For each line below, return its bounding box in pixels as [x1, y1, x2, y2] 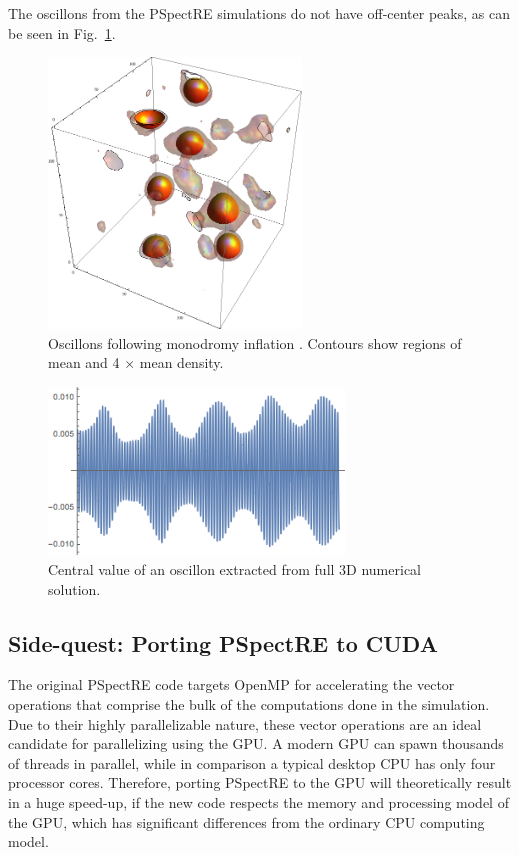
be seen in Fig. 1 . [8, 22, 116, 43]
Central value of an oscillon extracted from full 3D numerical [48, 558, 421, 579]
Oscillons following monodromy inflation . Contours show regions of [48, 332, 462, 353]
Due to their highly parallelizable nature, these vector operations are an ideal [8, 713, 482, 734]
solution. [48, 578, 101, 599]
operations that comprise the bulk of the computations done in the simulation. [8, 693, 490, 714]
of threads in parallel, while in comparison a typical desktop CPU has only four [8, 752, 496, 773]
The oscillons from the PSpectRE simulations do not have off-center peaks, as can [8, 3, 510, 23]
